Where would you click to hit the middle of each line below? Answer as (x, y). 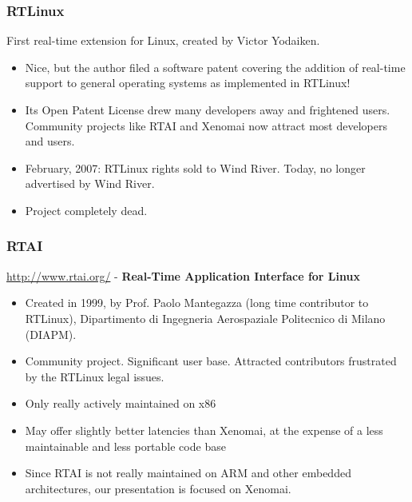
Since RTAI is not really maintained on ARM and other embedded (188, 473)
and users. (50, 141)
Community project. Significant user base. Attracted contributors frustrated (211, 361)
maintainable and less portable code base (125, 446)
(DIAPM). (51, 334)
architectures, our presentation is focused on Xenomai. (158, 488)
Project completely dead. (86, 210)
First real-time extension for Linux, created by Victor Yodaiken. (163, 40)
